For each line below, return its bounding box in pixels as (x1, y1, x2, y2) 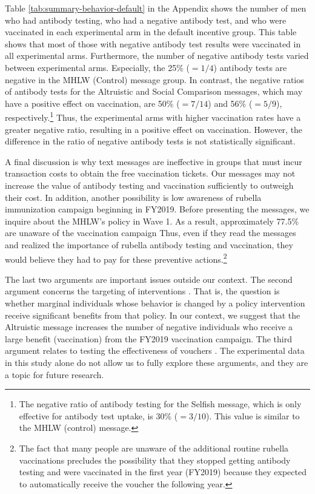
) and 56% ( (208, 96, 253, 109)
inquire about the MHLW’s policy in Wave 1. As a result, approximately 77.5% (5, 214, 299, 227)
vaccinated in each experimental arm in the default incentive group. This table (5, 25, 297, 38)
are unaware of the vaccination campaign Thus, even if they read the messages (5, 226, 296, 239)
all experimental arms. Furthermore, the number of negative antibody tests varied (5, 49, 309, 62)
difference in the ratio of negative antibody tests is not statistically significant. (5, 135, 296, 147)
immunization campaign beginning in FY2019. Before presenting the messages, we (5, 203, 310, 215)
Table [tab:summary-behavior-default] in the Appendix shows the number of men (5, 2, 307, 14)
